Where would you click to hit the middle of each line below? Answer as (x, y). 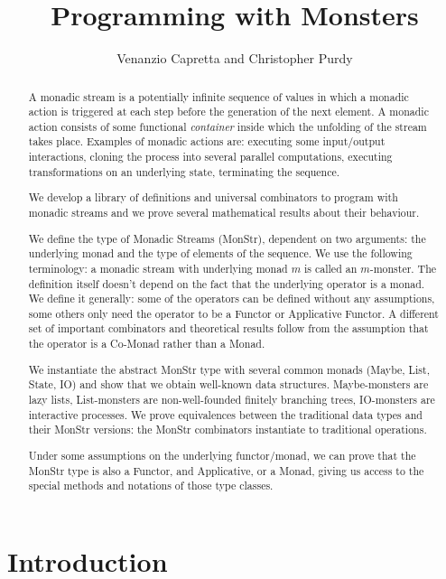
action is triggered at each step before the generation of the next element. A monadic (228, 112)
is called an (331, 268)
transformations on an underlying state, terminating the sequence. (184, 171)
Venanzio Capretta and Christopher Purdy (235, 58)
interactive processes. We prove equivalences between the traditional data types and (225, 414)
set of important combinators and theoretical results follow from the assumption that (228, 328)
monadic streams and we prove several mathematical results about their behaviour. (224, 212)
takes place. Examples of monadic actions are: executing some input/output (207, 141)
